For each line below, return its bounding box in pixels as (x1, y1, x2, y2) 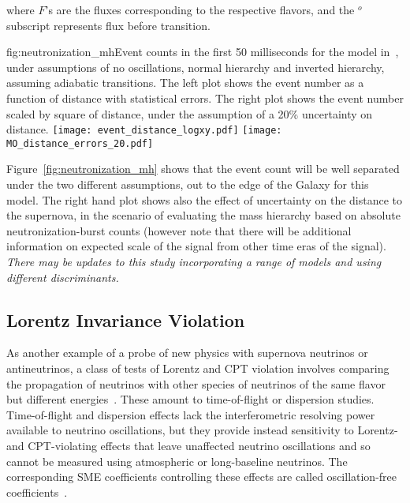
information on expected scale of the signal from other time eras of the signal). (6, 238, 386, 254)
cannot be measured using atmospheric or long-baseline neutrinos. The (6, 452, 348, 469)
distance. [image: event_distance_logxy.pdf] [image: (6, 121, 282, 137)
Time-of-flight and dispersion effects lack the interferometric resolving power (6, 406, 375, 422)
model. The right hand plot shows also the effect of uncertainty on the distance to (6, 191, 403, 208)
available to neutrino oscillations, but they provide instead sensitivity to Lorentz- (6, 422, 398, 438)
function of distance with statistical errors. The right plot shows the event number (6, 89, 404, 106)
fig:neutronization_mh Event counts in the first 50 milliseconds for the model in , (6, 43, 399, 60)
